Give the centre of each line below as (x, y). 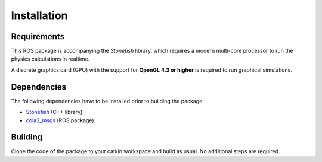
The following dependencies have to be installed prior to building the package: (107, 101)
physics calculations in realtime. (50, 59)
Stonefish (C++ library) (54, 112)
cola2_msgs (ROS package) (60, 120)
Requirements (38, 36)
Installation (39, 15)
